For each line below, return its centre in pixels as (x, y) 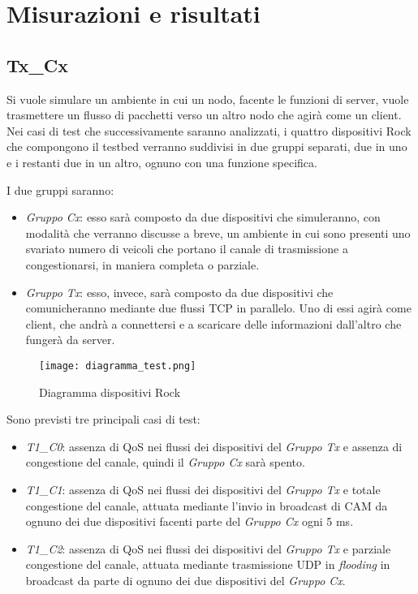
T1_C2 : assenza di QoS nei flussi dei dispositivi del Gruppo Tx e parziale (208, 548)
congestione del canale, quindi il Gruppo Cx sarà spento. (165, 462)
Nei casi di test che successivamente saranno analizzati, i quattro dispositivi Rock (209, 130)
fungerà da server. (70, 340)
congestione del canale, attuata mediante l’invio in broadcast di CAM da (207, 505)
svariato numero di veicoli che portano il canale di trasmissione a (187, 249)
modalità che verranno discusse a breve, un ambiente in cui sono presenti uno (218, 232)
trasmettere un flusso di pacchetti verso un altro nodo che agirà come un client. (204, 115)
